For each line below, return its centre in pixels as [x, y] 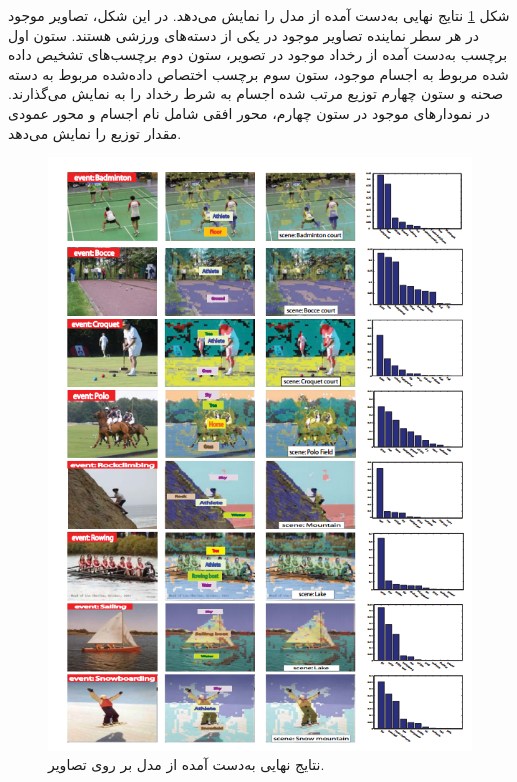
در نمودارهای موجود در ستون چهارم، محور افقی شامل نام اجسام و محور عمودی [249, 112]
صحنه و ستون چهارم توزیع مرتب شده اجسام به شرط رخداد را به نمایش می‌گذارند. [256, 93]
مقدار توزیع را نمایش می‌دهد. [95, 132]
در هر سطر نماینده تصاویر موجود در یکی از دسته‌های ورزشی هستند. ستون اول [244, 34]
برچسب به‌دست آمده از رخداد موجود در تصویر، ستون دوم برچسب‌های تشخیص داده [258, 54]
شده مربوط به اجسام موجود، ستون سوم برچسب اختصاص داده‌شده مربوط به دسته [258, 73]
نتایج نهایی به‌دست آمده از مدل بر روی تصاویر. [186, 764]
